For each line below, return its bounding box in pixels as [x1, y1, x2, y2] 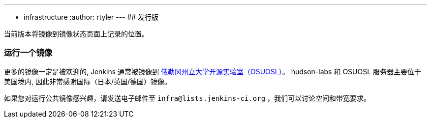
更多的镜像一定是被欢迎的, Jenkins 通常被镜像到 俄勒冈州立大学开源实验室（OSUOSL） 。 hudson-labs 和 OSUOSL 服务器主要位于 [4, 67, 422, 76]
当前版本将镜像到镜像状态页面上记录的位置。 [4, 30, 149, 38]
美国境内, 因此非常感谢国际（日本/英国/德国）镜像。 [4, 77, 172, 86]
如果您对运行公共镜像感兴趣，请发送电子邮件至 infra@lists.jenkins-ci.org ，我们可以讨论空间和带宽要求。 [4, 93, 371, 102]
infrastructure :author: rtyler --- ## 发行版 [24, 13, 159, 21]
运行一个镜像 [4, 48, 53, 58]
